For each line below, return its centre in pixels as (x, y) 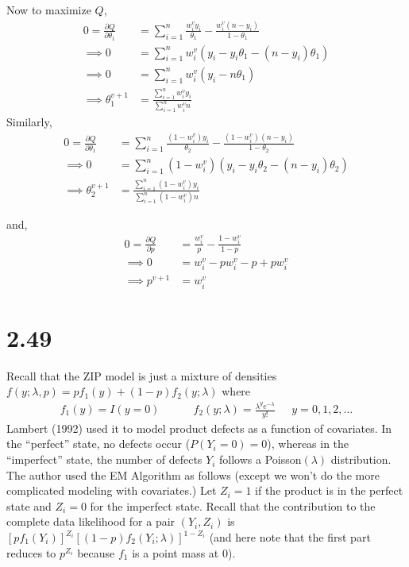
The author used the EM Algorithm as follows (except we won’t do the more (193, 474)
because (96, 552)
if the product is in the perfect (329, 490)
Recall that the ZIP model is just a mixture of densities (142, 375)
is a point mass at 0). (184, 552)
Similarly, (29, 122)
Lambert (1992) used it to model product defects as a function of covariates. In (199, 428)
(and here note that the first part (290, 537)
